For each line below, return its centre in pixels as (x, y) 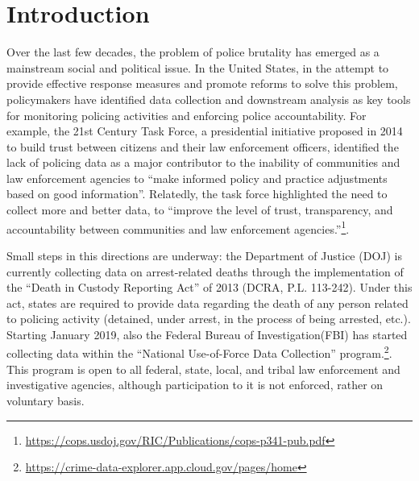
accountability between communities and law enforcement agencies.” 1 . (178, 227)
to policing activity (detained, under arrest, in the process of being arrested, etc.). (209, 319)
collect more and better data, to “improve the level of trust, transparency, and (200, 210)
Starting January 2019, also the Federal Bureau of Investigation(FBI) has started (207, 334)
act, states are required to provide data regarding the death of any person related (207, 303)
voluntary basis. (46, 400)
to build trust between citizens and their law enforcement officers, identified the (203, 146)
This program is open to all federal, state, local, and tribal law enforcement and (203, 369)
